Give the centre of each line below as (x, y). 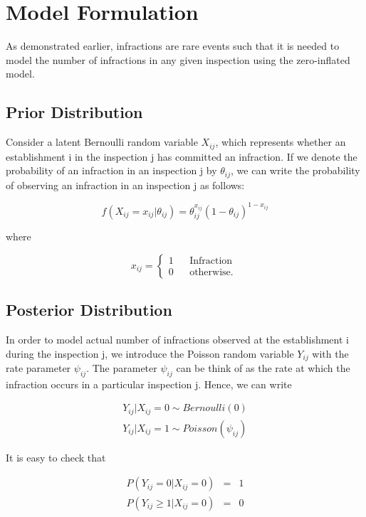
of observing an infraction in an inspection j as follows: (125, 185)
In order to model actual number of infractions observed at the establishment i (177, 339)
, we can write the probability (296, 170)
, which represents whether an (281, 142)
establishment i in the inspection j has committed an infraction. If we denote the (182, 156)
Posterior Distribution (89, 310)
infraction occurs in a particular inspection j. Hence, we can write (149, 384)
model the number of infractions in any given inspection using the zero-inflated (178, 59)
